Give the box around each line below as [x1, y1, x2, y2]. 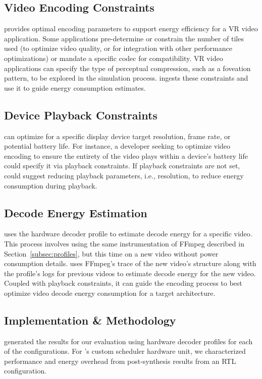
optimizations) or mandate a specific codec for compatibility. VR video [4, 52, 223, 63]
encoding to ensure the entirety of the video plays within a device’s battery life [4, 150, 248, 161]
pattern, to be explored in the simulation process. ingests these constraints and [4, 73, 248, 83]
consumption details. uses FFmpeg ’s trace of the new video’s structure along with [4, 258, 256, 269]
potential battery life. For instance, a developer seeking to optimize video [4, 141, 231, 151]
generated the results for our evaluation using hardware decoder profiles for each [4, 336, 253, 346]
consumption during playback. [4, 180, 97, 191]
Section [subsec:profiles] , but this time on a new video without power [4, 248, 219, 259]
